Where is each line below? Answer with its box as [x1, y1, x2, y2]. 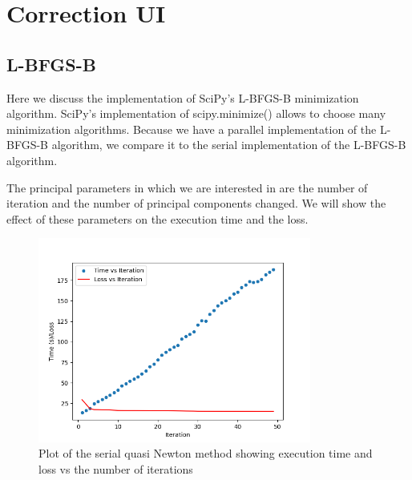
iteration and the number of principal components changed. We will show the [6, 195, 386, 212]
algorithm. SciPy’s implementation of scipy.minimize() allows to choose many [6, 105, 386, 122]
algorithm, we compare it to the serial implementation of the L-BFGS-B [51, 136, 406, 153]
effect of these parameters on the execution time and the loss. [6, 210, 309, 227]
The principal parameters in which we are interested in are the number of [6, 179, 368, 196]
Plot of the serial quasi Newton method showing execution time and [38, 445, 373, 462]
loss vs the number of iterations [38, 460, 193, 477]
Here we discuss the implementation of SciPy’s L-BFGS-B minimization [6, 89, 359, 106]
